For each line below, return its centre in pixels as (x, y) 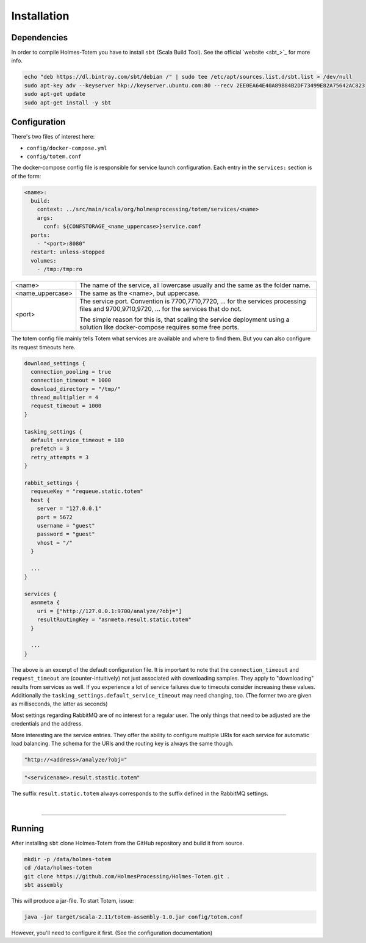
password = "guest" (66, 534)
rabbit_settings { (52, 483)
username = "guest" (66, 526)
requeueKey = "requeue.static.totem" (87, 491)
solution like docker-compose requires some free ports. (159, 327)
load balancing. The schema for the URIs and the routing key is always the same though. (123, 743)
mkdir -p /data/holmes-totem (68, 859)
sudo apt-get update (55, 94)
